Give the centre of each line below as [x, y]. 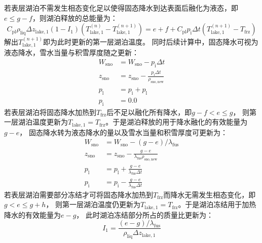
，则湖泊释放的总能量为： [75, 17]
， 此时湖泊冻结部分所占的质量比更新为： [145, 214]
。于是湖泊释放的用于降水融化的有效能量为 [177, 122]
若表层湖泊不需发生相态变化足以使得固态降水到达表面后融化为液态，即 [121, 8]
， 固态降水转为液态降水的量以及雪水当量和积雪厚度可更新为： [124, 132]
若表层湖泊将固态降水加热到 [50, 112]
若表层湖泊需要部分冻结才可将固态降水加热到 [79, 194]
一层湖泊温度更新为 [36, 122]
